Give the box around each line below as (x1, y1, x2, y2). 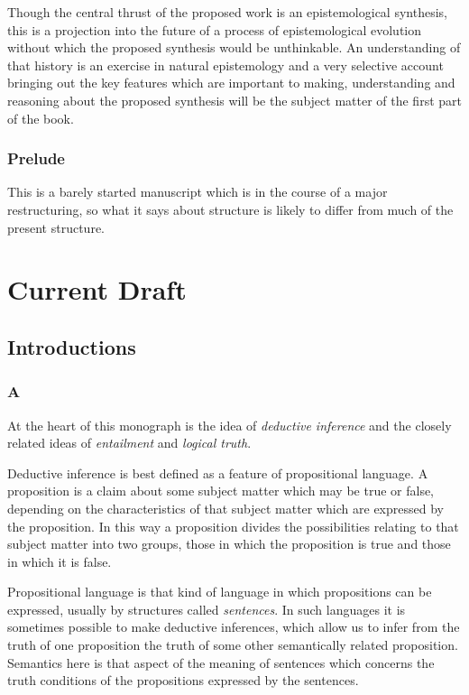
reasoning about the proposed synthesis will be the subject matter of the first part (7, 90, 462, 109)
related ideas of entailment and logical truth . (7, 433, 252, 452)
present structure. (7, 218, 105, 236)
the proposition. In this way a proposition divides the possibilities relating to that (7, 516, 459, 535)
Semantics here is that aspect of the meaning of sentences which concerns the (7, 653, 435, 672)
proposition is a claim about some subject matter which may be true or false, (7, 481, 435, 500)
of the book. (7, 108, 74, 127)
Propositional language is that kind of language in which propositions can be (7, 582, 432, 601)
